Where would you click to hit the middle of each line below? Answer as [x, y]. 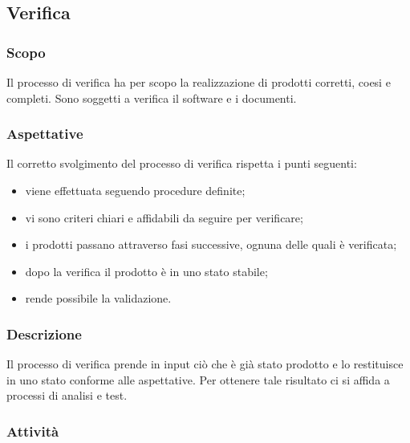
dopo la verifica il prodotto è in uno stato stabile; [146, 271]
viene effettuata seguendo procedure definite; [135, 190]
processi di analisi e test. [67, 395]
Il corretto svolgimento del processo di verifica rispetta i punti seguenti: [182, 163]
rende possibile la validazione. [98, 298]
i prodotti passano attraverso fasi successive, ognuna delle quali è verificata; [211, 244]
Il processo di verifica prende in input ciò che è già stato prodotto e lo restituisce [205, 364]
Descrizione [44, 333]
